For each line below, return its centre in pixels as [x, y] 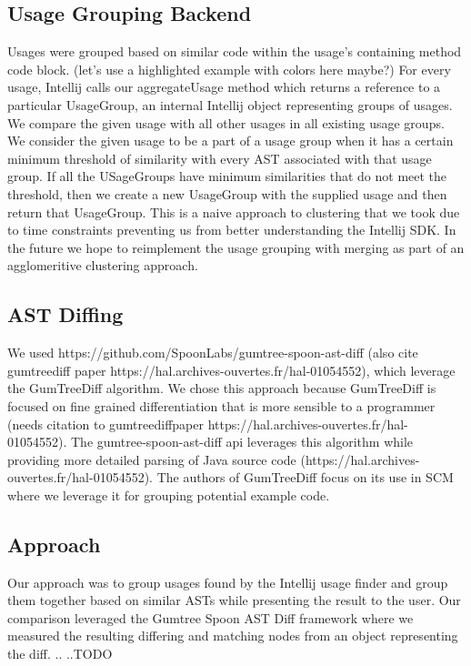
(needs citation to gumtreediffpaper [105, 424]
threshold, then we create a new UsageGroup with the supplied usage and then [227, 193]
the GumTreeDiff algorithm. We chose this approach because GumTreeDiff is [222, 388]
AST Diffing [65, 314]
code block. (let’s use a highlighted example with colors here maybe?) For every [229, 69]
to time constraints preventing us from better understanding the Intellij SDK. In [232, 230]
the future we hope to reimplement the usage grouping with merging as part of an [236, 247]
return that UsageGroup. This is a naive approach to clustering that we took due [234, 212]
